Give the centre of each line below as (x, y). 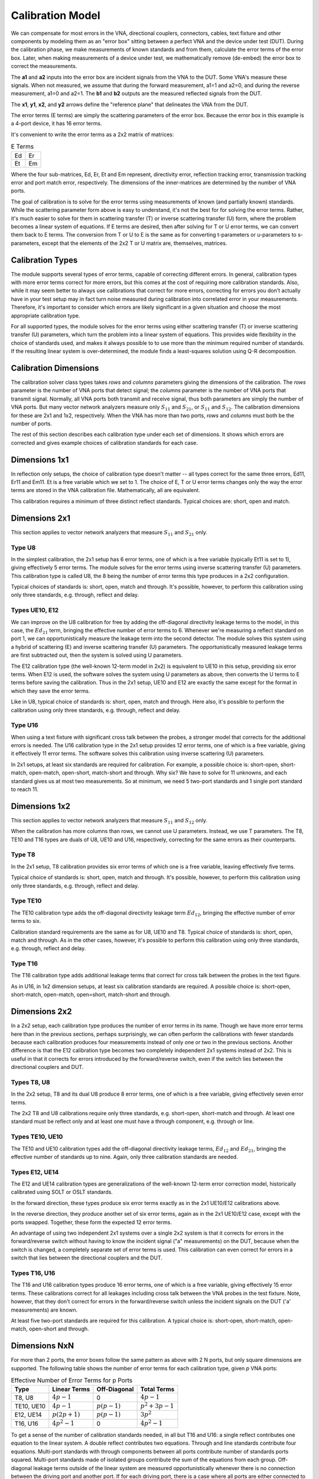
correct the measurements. (44, 66)
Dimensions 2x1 (41, 518)
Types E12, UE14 (35, 1172)
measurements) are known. (44, 1310)
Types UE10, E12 (35, 611)
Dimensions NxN (42, 1346)
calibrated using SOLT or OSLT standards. (62, 1192)
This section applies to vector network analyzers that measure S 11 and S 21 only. (109, 533)
